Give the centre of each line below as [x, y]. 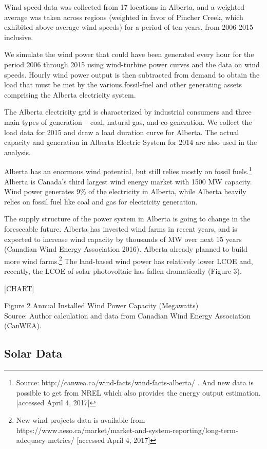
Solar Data [33, 353]
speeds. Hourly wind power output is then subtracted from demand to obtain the [132, 74]
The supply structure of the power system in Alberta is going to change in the [127, 219]
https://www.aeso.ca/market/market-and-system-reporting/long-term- [127, 430]
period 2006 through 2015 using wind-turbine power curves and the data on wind [132, 64]
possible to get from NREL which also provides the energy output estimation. [138, 392]
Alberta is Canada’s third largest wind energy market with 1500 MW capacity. [128, 181]
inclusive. [19, 37]
